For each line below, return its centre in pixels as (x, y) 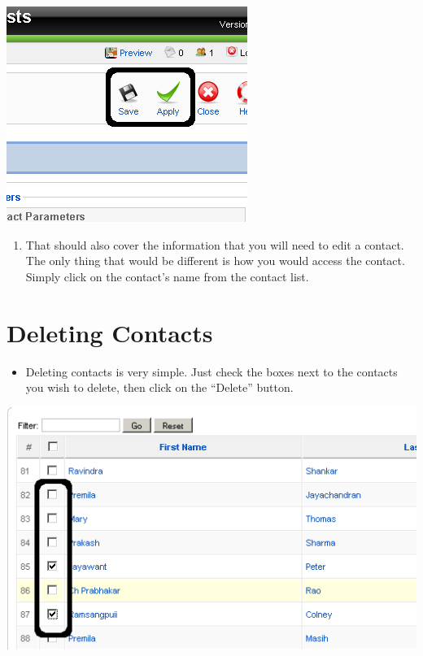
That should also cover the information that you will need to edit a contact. (215, 244)
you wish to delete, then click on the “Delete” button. (159, 387)
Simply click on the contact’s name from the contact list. (167, 276)
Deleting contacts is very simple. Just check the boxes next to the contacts (211, 371)
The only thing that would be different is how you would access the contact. (215, 261)
